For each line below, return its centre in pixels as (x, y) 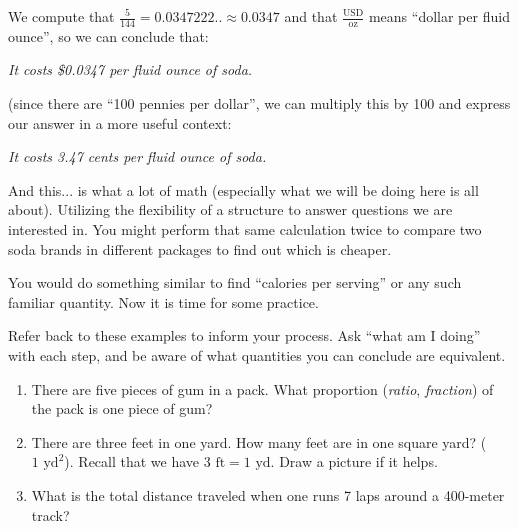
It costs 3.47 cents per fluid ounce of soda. (137, 156)
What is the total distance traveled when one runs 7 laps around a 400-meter (268, 494)
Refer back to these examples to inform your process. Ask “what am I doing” (244, 335)
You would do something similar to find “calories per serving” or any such (235, 282)
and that (311, 16)
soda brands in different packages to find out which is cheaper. (200, 248)
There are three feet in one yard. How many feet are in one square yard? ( (259, 441)
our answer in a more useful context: (120, 122)
